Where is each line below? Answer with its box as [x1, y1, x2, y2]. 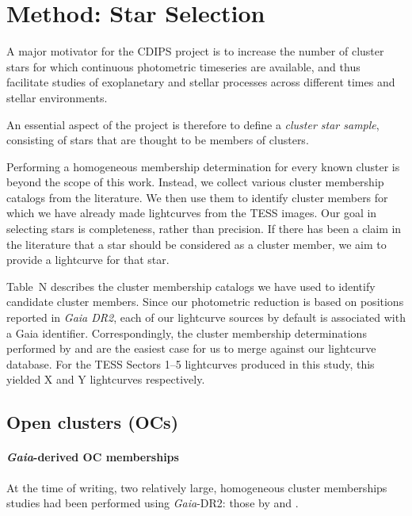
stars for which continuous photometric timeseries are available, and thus [6, 58, 360, 75]
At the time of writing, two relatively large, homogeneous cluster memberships [6, 479, 387, 495]
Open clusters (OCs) [6, 410, 179, 434]
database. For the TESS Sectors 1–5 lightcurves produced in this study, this [6, 355, 375, 372]
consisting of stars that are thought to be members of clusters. [6, 132, 309, 148]
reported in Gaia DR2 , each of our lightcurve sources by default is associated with [6, 309, 406, 326]
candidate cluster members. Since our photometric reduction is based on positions [6, 293, 404, 310]
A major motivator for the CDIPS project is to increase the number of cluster [6, 43, 384, 59]
